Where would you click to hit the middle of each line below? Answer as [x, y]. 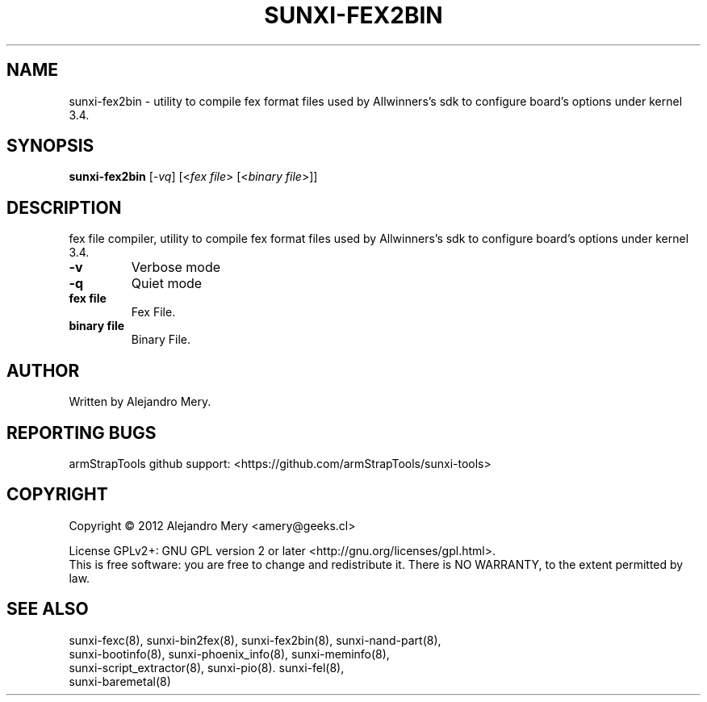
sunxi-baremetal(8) [120, 681]
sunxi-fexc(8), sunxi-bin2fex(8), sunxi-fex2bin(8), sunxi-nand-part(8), [255, 640]
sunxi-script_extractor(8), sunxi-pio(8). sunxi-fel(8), [207, 667]
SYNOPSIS [50, 146]
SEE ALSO [48, 609]
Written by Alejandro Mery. [140, 402]
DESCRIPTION [64, 207]
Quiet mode [167, 284]
